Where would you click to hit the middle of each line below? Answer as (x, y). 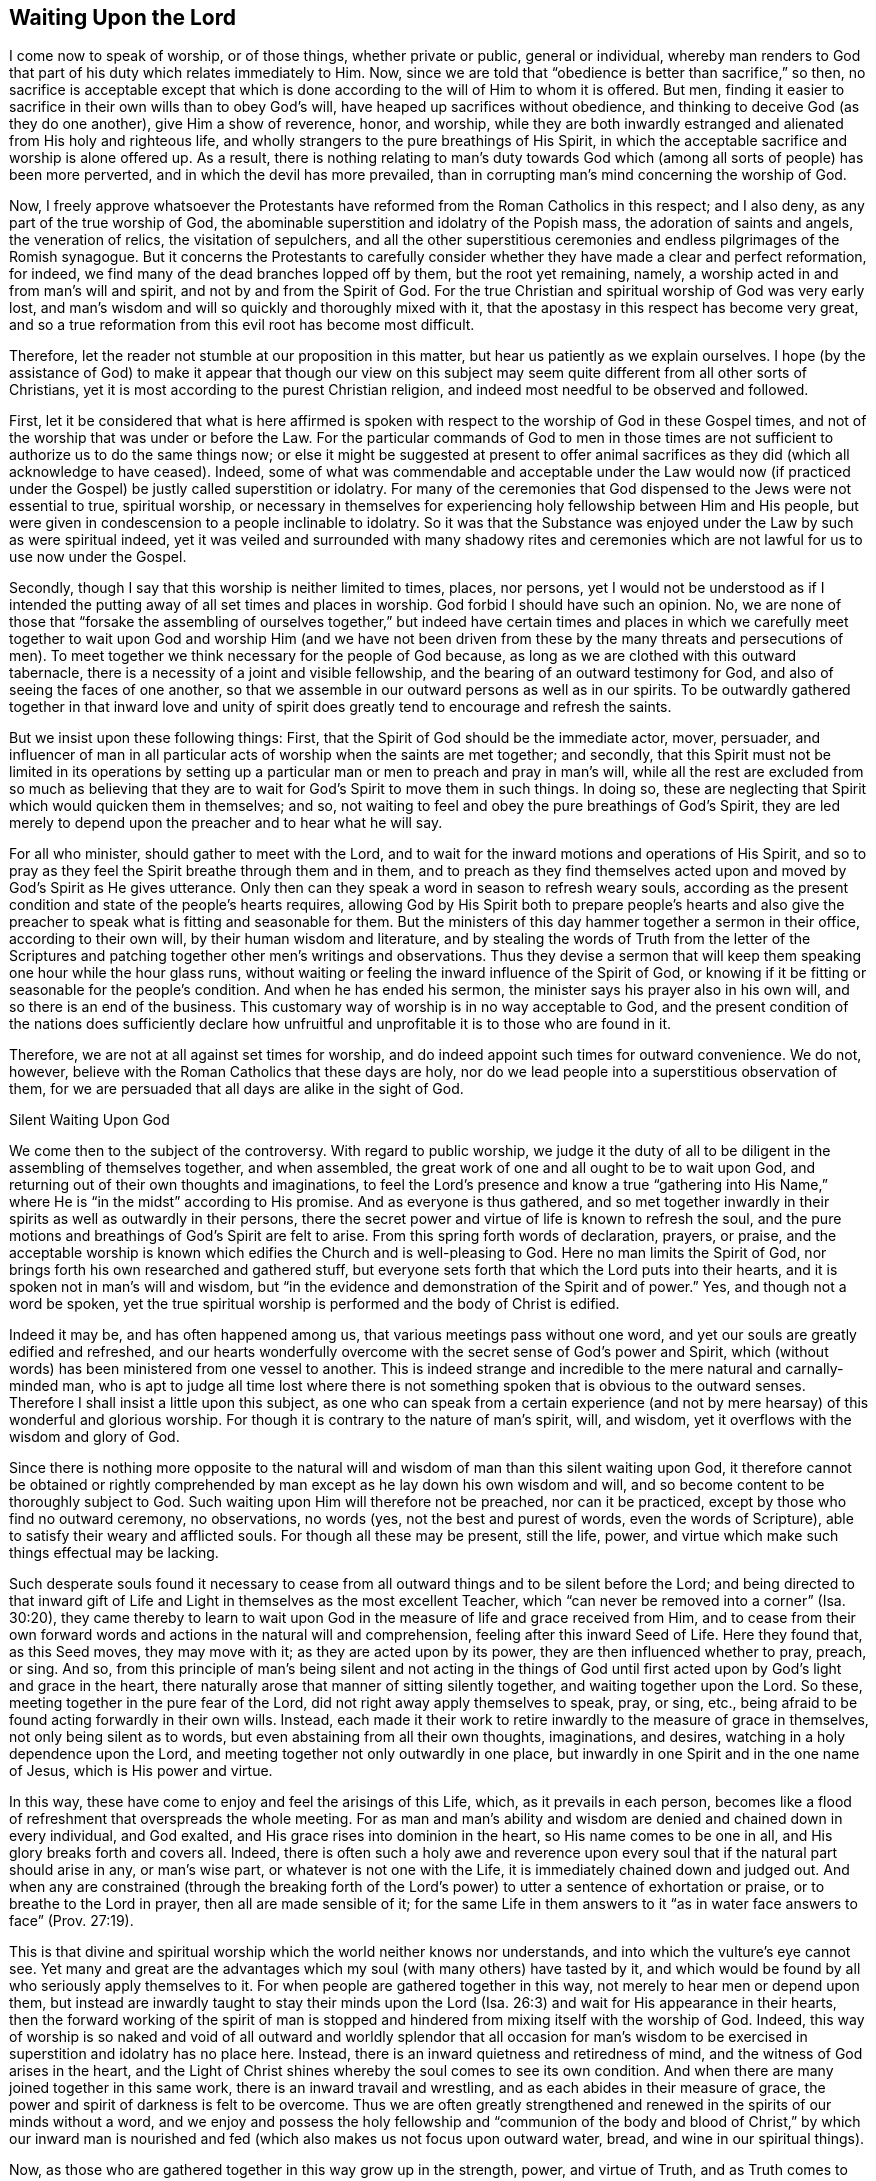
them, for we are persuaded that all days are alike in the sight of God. (236, 1089)
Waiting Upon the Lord (123, 17)
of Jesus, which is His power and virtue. (141, 1771)
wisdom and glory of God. (94, 1437)
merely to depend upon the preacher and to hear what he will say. (226, 823)
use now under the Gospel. (98, 557)
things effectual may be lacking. (114, 1553)
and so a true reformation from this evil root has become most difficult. (242, 325)
